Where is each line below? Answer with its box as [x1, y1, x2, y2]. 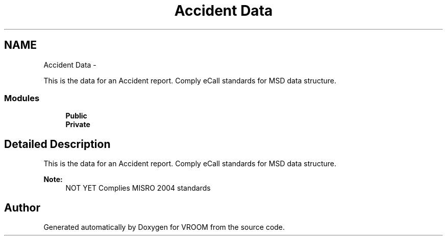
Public [65, 111, 87, 121]
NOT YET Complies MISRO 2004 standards [65, 184, 211, 193]
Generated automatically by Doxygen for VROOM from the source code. [43, 223, 285, 232]
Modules [4, 93, 40, 103]
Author [4, 201, 40, 214]
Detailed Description [4, 137, 111, 151]
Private [65, 120, 90, 129]
